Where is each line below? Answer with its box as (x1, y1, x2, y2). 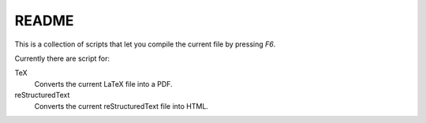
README (14, 12, 74, 29)
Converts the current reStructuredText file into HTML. (34, 101, 209, 110)
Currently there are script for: (14, 54, 110, 63)
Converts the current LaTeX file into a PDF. (34, 79, 173, 88)
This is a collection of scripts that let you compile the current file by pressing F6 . (14, 39, 276, 49)
